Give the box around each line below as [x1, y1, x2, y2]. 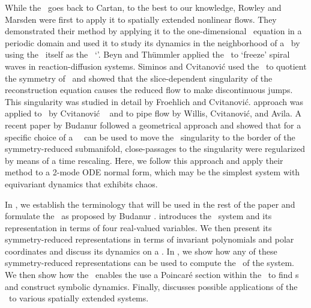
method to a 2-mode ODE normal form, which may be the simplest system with [5, 166, 300, 178]
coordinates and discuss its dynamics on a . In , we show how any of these [5, 244, 277, 257]
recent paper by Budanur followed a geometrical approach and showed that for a [5, 118, 301, 131]
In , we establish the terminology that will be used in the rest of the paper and [5, 198, 295, 210]
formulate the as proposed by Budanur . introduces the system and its [5, 210, 272, 222]
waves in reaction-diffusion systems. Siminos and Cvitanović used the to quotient [5, 59, 307, 72]
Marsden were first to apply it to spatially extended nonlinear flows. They [5, 13, 277, 25]
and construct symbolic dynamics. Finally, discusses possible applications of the [5, 280, 298, 292]
